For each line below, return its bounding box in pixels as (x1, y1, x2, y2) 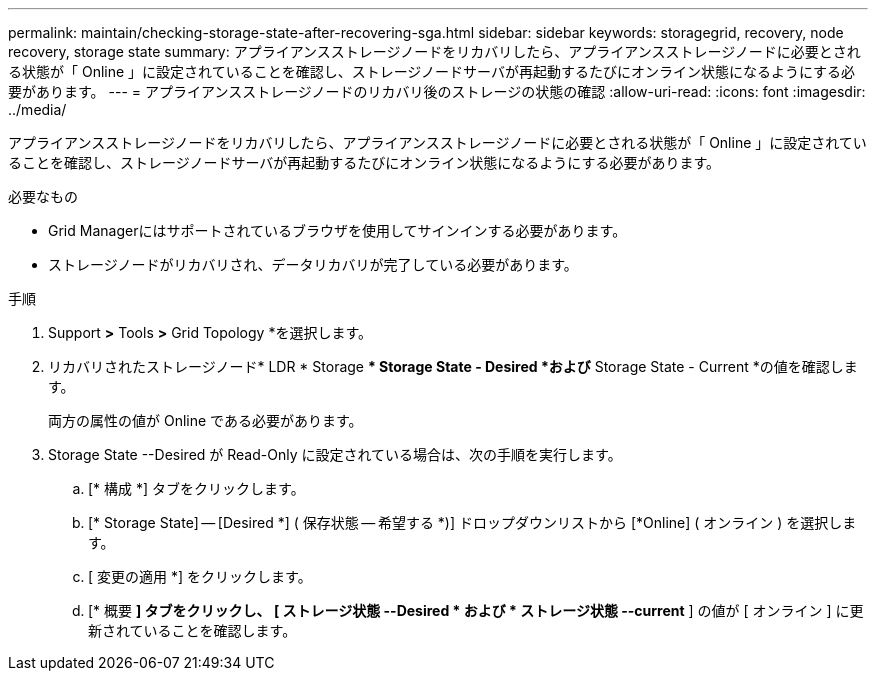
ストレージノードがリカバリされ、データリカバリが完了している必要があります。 (48, 256, 578, 273)
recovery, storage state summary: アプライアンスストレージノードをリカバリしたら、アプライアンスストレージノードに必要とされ (8, 43, 861, 60)
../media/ (8, 101, 67, 118)
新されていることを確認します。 (88, 622, 297, 639)
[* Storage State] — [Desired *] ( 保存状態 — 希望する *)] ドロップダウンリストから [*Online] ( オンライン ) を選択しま (88, 514, 857, 531)
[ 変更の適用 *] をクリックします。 (88, 568, 312, 585)
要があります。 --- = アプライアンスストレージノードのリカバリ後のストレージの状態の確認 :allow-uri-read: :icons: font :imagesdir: (8, 83, 866, 100)
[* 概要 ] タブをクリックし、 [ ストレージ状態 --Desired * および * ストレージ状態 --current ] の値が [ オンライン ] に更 (88, 602, 864, 619)
